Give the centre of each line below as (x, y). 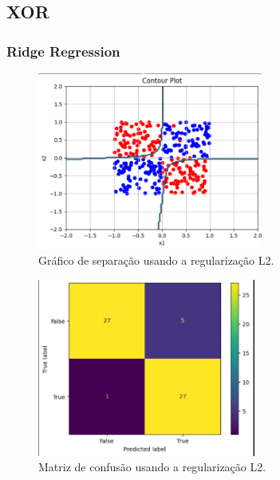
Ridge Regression (63, 51)
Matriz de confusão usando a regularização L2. (152, 467)
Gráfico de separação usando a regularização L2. (156, 260)
